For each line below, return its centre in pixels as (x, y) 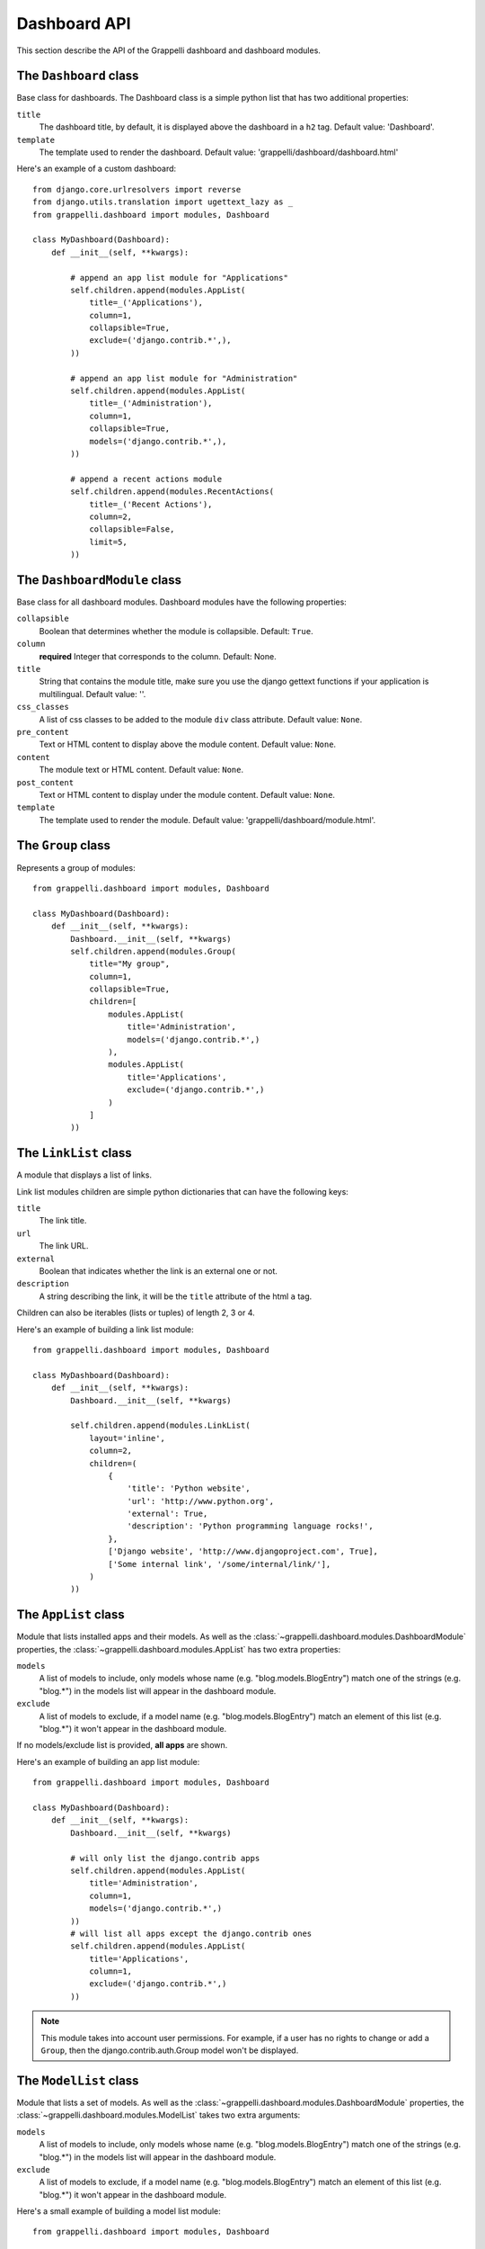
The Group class (64, 846)
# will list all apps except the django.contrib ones (191, 1933)
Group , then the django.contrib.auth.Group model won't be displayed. (170, 2050)
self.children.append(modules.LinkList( (160, 1425)
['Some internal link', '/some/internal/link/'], (220, 1564)
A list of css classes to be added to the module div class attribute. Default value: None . (201, 719)
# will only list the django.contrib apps (165, 1858)
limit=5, (108, 542)
